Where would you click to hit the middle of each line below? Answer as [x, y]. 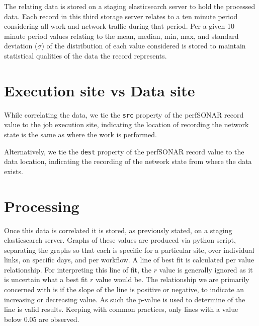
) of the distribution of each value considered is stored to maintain [144, 46]
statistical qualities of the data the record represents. [85, 55]
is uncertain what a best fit [46, 279]
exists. [14, 171]
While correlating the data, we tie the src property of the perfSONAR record [124, 114]
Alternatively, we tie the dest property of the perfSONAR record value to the [124, 151]
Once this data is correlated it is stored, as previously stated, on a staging [118, 230]
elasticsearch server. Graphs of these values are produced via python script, [120, 240]
